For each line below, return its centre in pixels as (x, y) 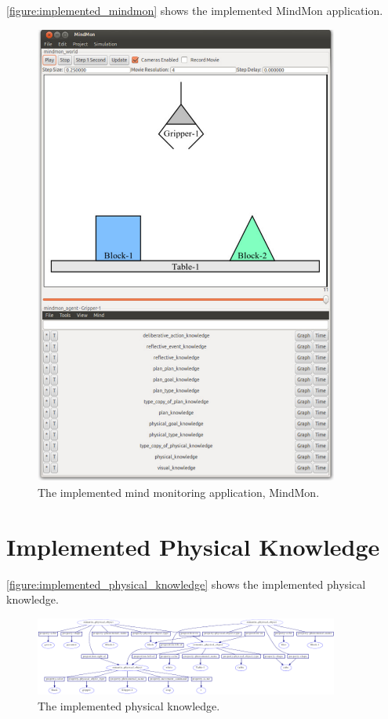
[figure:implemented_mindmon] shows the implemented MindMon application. (195, 10)
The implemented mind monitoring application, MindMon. (179, 493)
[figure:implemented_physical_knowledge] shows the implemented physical (186, 584)
